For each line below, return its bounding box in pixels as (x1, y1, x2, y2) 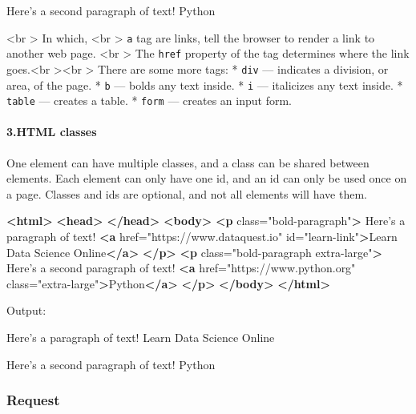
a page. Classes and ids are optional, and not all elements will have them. (6, 185, 367, 202)
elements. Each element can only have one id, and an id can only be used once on (6, 170, 407, 187)
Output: (6, 302, 46, 319)
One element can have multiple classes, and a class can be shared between (6, 154, 370, 171)
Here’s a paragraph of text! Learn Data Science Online (6, 329, 275, 346)
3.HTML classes (6, 123, 97, 140)
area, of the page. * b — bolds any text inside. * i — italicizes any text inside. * (6, 76, 403, 93)
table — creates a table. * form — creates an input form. (6, 92, 292, 109)
